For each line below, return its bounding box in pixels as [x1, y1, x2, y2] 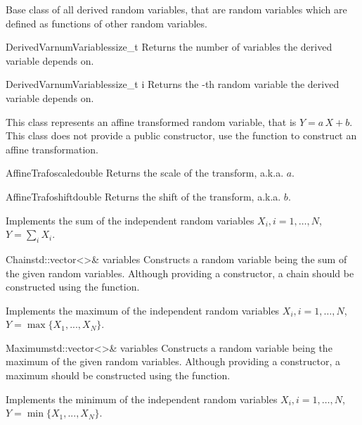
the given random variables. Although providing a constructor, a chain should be [6, 265, 354, 280]
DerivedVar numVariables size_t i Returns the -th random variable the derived [6, 77, 340, 91]
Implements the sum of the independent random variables [6, 212, 254, 227]
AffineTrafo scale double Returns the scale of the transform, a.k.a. [6, 165, 284, 180]
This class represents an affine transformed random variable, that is [6, 114, 297, 129]
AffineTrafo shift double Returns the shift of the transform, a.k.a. [6, 189, 281, 203]
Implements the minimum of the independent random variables [6, 391, 278, 406]
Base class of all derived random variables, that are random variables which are [6, 2, 347, 16]
